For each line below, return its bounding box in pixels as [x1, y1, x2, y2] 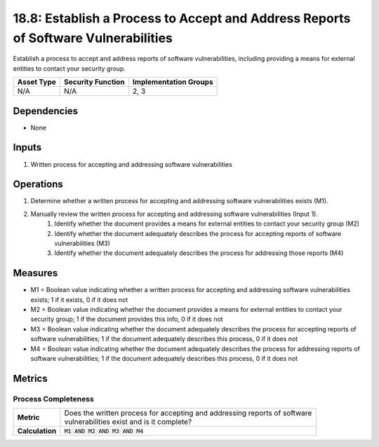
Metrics [13, 372, 48, 385]
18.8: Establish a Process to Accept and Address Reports [13, 11, 351, 26]
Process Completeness [13, 394, 94, 404]
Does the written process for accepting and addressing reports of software [64, 408, 312, 418]
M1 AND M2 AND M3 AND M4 [64, 427, 144, 434]
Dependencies [13, 105, 79, 117]
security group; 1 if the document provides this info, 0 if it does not [30, 315, 224, 324]
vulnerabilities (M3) [54, 239, 110, 248]
